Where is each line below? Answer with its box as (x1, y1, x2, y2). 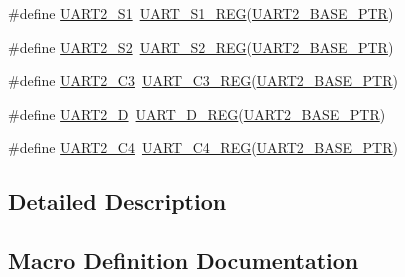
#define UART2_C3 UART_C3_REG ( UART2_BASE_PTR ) (8, 70, 398, 91)
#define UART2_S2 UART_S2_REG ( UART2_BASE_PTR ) (8, 36, 394, 57)
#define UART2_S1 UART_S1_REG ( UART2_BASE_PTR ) (8, 3, 394, 23)
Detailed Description (8, 186, 227, 217)
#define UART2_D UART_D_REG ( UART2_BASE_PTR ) (8, 103, 386, 124)
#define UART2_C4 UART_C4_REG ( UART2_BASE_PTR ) (8, 137, 398, 158)
